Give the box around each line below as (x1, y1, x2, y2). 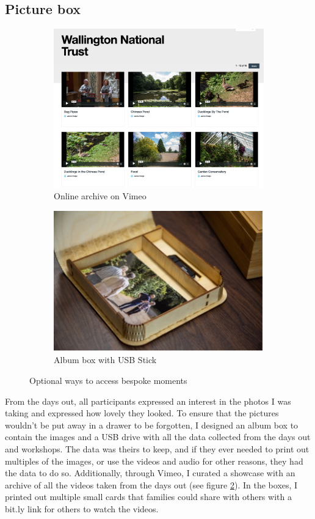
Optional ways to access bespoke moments (29, 374, 187, 387)
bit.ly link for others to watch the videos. (5, 502, 159, 515)
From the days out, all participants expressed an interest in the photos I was (5, 394, 291, 407)
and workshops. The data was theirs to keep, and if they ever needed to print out (5, 443, 310, 455)
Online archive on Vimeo (54, 190, 147, 202)
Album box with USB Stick (54, 353, 157, 366)
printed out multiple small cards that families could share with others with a (5, 490, 292, 503)
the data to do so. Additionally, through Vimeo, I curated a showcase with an (5, 466, 295, 479)
